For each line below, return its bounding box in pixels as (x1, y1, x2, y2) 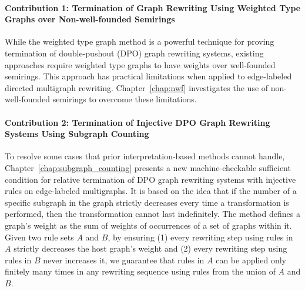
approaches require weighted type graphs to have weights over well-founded (5, 58, 276, 71)
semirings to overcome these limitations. (52, 93, 197, 105)
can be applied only (216, 253, 286, 266)
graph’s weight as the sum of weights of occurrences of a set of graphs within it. (5, 219, 292, 231)
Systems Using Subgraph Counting (5, 128, 149, 140)
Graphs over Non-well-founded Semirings (5, 13, 175, 25)
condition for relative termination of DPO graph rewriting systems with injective (5, 173, 296, 185)
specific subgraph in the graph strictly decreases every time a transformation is (5, 196, 289, 208)
